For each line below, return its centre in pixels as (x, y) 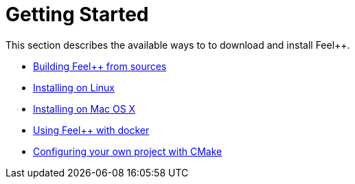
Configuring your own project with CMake (128, 151)
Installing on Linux (74, 87)
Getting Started (77, 14)
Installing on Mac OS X (84, 108)
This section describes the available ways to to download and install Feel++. (178, 45)
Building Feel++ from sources (100, 66)
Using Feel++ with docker (91, 130)
